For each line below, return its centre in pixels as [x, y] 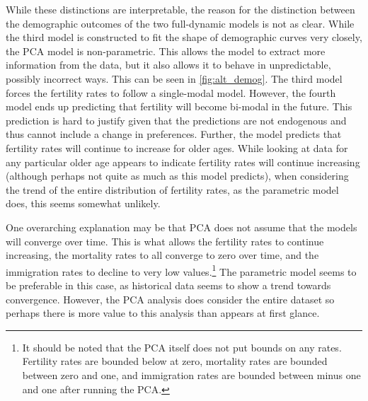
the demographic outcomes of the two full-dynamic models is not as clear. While [180, 23]
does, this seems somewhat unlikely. [83, 203]
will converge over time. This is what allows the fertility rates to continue [165, 241]
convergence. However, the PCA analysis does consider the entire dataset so [170, 299]
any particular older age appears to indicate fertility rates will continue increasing [183, 162]
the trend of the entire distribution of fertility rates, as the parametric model [172, 189]
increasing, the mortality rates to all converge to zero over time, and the [162, 255]
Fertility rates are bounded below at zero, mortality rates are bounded [175, 361]
